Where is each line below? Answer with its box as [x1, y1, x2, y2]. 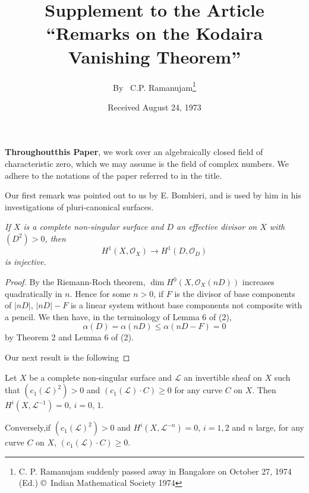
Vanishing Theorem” [68, 44, 241, 68]
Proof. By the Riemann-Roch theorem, [5, 276, 146, 287]
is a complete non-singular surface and [23, 220, 164, 233]
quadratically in [5, 287, 62, 299]
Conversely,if [5, 421, 51, 434]
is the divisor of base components [174, 287, 295, 299]
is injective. [5, 255, 46, 268]
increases [242, 276, 275, 287]
